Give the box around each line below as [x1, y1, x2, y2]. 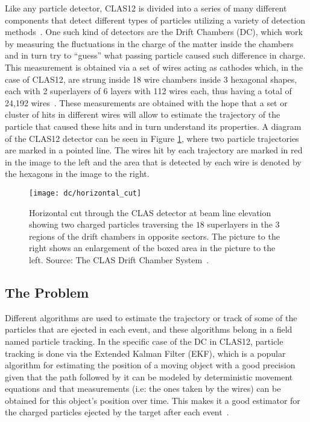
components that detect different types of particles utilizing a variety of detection [5, 13, 306, 26]
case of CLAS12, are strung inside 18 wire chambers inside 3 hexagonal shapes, [5, 72, 297, 85]
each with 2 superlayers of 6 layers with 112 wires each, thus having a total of [5, 85, 292, 97]
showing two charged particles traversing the [29, 218, 194, 231]
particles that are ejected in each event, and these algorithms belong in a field [5, 323, 293, 336]
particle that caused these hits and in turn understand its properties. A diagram [5, 120, 302, 132]
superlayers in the [207, 218, 273, 231]
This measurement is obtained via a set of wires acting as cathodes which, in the [5, 60, 303, 73]
